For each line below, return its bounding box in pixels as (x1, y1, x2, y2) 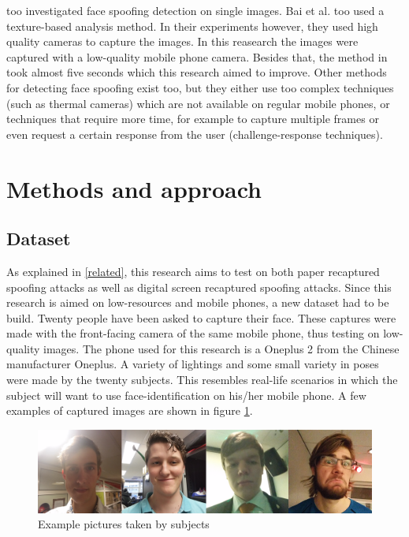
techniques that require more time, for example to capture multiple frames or (6, 110, 379, 127)
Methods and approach (6, 172, 262, 204)
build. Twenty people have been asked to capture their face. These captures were (6, 309, 396, 326)
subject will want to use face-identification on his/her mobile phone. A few (6, 386, 366, 403)
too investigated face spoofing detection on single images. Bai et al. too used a (6, 2, 385, 18)
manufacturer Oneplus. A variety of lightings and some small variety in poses (6, 356, 379, 372)
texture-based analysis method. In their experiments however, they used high (6, 17, 378, 34)
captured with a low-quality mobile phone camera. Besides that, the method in (6, 48, 388, 65)
